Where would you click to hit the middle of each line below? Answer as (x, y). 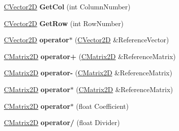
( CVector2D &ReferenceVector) (122, 40)
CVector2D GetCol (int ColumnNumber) (67, 6)
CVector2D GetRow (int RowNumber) (64, 23)
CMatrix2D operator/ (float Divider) (62, 122)
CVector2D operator (37, 40)
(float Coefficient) (102, 106)
